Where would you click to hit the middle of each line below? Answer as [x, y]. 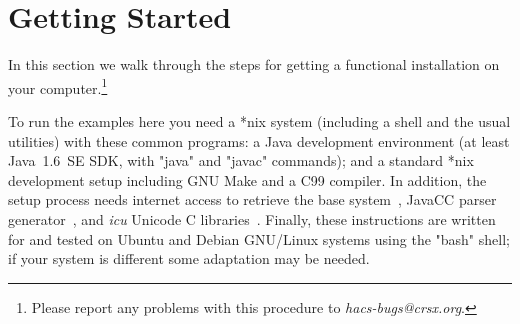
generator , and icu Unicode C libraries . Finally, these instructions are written [252, 218]
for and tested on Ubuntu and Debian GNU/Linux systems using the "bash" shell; [259, 238]
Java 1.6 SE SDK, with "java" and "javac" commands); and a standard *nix [241, 160]
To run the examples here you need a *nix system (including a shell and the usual [259, 120]
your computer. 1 [58, 86]
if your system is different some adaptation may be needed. [189, 258]
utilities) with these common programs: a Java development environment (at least [259, 140]
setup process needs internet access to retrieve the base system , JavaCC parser [252, 199]
